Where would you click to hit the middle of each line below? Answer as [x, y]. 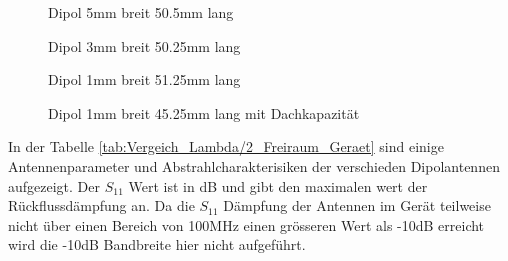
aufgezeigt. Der [54, 185]
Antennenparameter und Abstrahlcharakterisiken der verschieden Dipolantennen [254, 165]
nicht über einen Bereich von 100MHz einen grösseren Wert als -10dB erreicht [246, 224]
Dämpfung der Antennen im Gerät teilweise [357, 205]
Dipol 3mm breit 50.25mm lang [144, 45]
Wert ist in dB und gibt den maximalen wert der [278, 185]
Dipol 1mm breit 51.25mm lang [144, 79]
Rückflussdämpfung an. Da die [101, 205]
